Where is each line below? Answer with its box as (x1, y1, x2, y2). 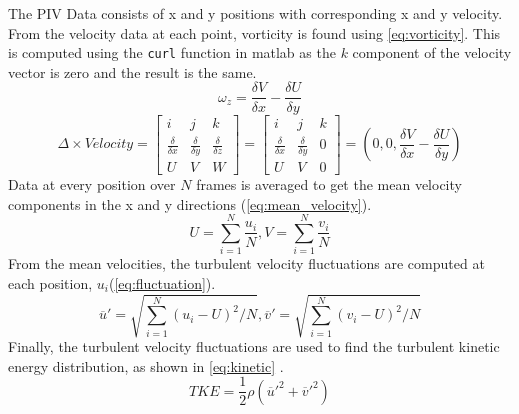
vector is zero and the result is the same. (8, 61, 257, 82)
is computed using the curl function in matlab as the (8, 42, 336, 63)
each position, (8, 272, 93, 293)
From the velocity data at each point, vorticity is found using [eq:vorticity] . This (8, 22, 501, 43)
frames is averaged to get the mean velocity (196, 173, 462, 194)
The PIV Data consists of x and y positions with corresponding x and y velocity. (8, 3, 503, 23)
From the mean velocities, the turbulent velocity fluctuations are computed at (8, 253, 485, 274)
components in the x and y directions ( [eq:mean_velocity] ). (8, 193, 372, 214)
